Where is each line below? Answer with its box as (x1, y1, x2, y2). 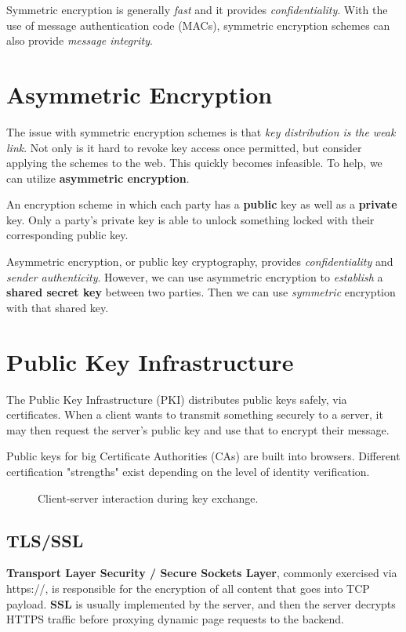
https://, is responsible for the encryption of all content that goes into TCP (6, 579, 370, 596)
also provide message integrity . (6, 32, 153, 49)
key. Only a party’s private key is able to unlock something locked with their (6, 211, 375, 227)
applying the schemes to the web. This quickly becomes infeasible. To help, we (6, 154, 382, 171)
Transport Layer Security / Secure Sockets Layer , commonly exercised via (6, 565, 397, 581)
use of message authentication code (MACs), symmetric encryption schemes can (6, 16, 390, 33)
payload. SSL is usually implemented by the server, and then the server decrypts (6, 595, 396, 612)
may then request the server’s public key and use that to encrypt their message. (6, 421, 390, 438)
